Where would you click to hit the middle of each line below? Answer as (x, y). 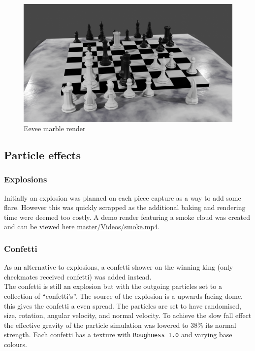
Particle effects (43, 155)
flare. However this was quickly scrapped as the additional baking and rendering (125, 207)
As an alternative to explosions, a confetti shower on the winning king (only (119, 267)
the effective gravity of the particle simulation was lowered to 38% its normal (120, 325)
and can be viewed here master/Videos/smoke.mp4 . (82, 227)
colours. (16, 344)
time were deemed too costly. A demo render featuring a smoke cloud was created (127, 217)
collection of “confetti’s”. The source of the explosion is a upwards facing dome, (123, 296)
